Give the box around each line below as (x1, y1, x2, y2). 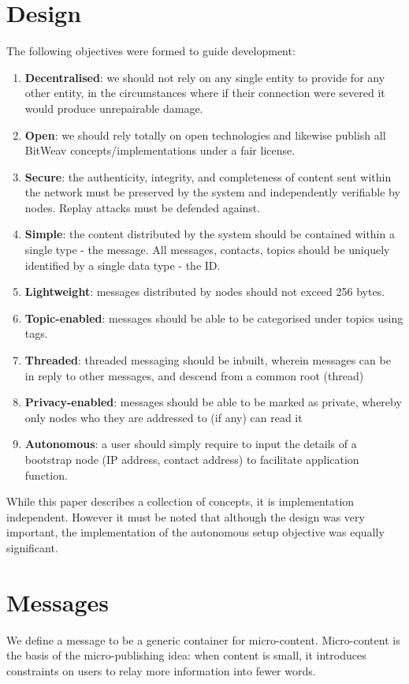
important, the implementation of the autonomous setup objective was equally (6, 524, 385, 540)
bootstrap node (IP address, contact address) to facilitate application (24, 451, 359, 467)
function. (24, 466, 68, 483)
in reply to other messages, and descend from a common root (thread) (24, 367, 364, 383)
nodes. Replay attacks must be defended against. (24, 199, 261, 215)
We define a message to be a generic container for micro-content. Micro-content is (6, 631, 400, 648)
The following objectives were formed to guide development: (6, 43, 296, 59)
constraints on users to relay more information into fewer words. (6, 662, 316, 678)
